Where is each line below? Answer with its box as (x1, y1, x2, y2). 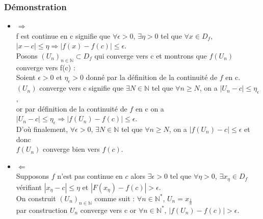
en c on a (135, 103, 164, 114)
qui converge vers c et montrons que (94, 50, 207, 61)
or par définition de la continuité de (16, 103, 127, 114)
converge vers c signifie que (39, 83, 124, 93)
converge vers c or (80, 204, 137, 215)
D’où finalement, (16, 123, 68, 134)
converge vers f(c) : (16, 62, 75, 72)
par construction (16, 204, 68, 215)
